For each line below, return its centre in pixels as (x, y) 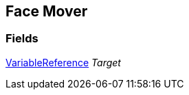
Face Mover (47, 11)
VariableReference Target (63, 62)
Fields (22, 39)
